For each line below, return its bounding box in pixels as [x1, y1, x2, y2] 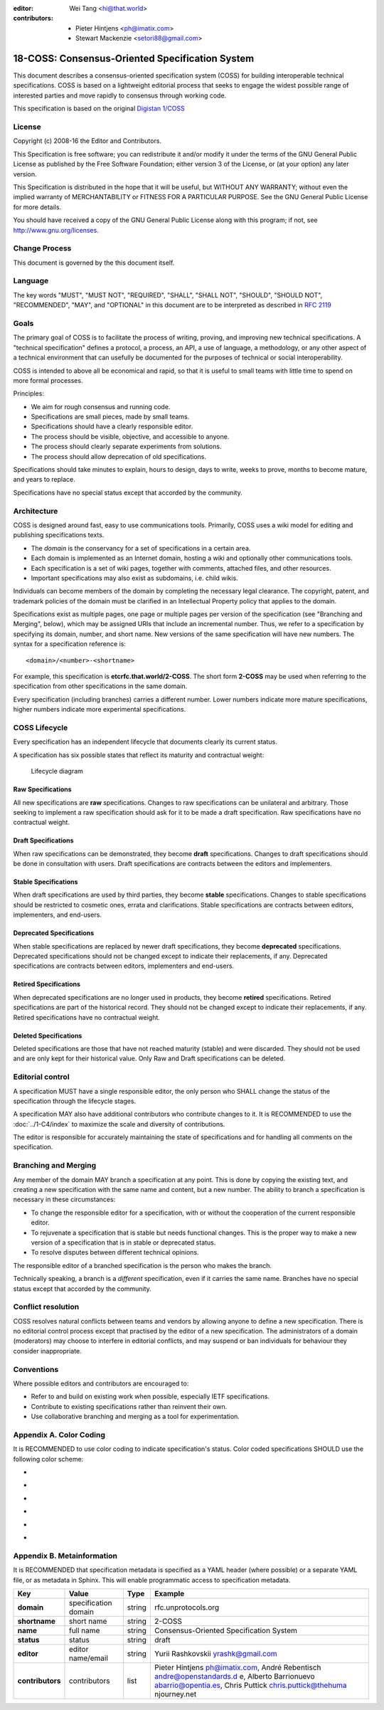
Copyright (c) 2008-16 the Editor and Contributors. [13, 137, 162, 145]
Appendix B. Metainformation [13, 1551, 117, 1561]
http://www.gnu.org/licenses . [13, 226, 99, 234]
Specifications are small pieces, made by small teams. [31, 413, 190, 421]
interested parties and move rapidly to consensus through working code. [13, 91, 227, 100]
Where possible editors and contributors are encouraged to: [13, 1379, 189, 1388]
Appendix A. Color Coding [13, 1430, 106, 1440]
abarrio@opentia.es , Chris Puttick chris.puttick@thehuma [154, 1680, 348, 1690]
